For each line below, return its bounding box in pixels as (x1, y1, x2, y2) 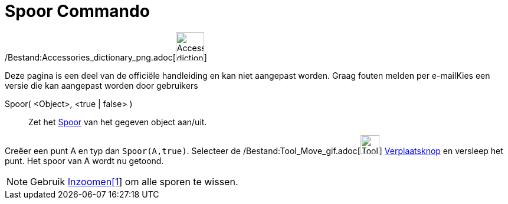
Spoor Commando (5, 1, 150, 21)
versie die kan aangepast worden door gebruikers (5, 80, 198, 91)
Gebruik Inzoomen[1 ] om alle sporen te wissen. (30, 175, 238, 188)
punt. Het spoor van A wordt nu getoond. (5, 155, 164, 166)
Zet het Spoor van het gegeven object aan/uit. (28, 116, 207, 127)
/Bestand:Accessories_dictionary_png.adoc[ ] (5, 52, 207, 62)
